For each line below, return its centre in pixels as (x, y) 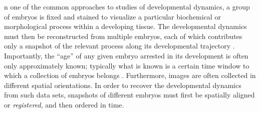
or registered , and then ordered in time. (64, 104)
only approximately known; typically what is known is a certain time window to (127, 65)
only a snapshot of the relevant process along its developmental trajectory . (119, 46)
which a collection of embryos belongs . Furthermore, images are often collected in (130, 75)
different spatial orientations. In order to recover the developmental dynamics (123, 85)
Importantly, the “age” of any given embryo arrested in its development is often (126, 55)
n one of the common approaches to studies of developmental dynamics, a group (127, 6)
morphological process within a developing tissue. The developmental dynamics (125, 26)
